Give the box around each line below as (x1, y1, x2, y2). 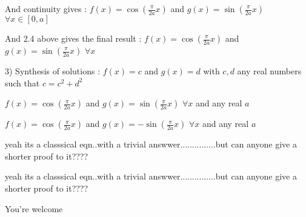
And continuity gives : (5, 2, 87, 15)
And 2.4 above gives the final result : (5, 32, 142, 44)
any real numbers (237, 65, 302, 77)
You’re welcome (5, 202, 63, 215)
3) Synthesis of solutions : (5, 65, 101, 77)
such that (5, 76, 40, 89)
